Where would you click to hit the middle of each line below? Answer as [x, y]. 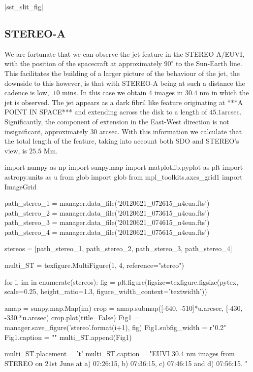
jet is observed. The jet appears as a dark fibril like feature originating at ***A [124, 102]
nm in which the [224, 93]
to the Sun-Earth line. [209, 63]
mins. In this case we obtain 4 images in [123, 93]
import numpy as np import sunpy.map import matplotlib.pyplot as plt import [124, 167]
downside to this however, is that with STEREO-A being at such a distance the [125, 83]
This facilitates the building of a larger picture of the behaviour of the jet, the [122, 73]
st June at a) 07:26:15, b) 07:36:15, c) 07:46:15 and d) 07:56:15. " [150, 363]
